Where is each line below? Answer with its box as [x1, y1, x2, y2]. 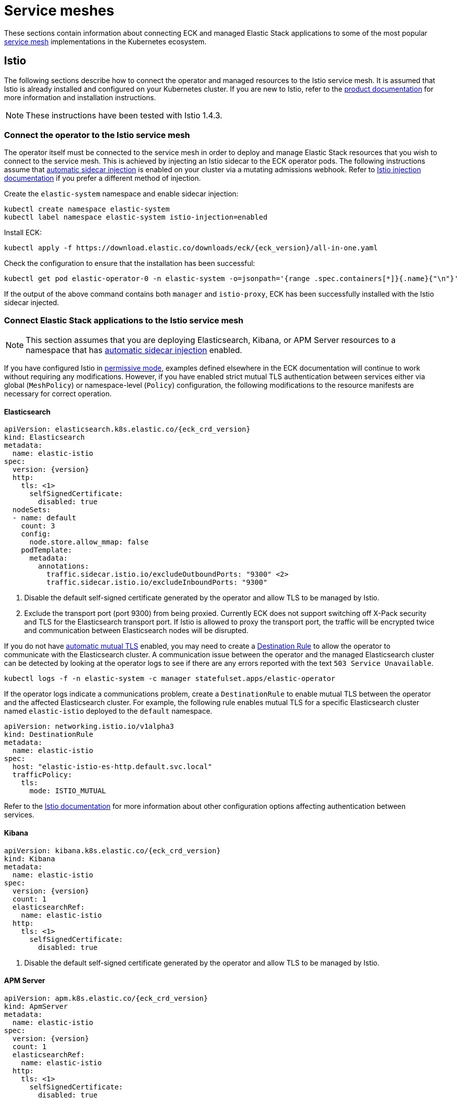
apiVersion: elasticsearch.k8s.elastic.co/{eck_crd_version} [4, 425, 250, 434]
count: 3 [21, 522, 55, 530]
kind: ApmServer [4, 1002, 68, 1010]
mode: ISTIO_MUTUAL [29, 787, 106, 795]
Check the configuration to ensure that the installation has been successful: [4, 259, 255, 268]
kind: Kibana [4, 854, 55, 863]
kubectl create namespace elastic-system [4, 205, 170, 214]
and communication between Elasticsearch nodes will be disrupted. [24, 626, 248, 635]
